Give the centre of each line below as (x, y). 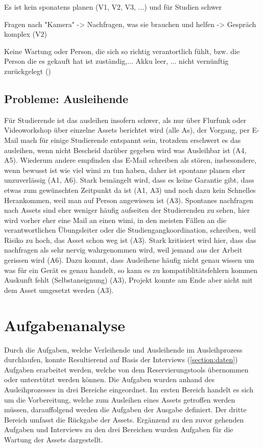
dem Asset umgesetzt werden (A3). (59, 290)
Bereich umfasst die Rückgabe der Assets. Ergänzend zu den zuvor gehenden (124, 419)
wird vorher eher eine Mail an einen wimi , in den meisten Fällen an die (115, 220)
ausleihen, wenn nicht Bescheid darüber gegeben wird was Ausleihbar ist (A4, (125, 150)
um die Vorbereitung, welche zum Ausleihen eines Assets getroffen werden (120, 399)
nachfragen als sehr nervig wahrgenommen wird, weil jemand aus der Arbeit (123, 250)
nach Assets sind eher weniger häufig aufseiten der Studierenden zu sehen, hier (127, 210)
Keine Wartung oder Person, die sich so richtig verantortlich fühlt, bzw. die (122, 51)
